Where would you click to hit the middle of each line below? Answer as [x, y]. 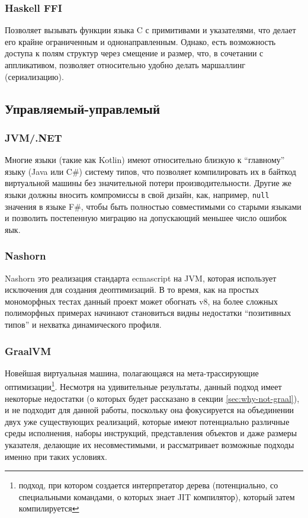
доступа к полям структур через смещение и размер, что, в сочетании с [134, 53]
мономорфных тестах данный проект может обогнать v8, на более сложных [141, 301]
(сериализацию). [34, 76]
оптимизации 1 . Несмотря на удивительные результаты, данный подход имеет [143, 386]
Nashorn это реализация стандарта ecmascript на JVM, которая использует [141, 278]
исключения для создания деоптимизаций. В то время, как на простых [132, 290]
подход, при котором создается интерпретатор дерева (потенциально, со [148, 485]
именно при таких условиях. [56, 456]
